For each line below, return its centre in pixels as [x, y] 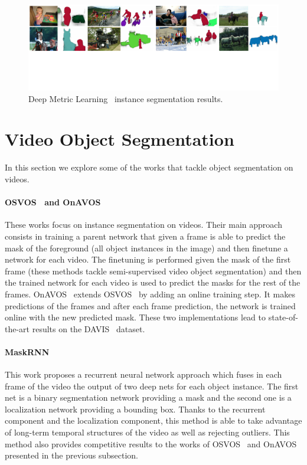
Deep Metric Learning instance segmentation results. [126, 98]
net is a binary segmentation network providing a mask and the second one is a [148, 397]
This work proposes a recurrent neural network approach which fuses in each [143, 374]
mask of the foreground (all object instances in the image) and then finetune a [146, 248]
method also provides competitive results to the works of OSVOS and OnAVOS [151, 443]
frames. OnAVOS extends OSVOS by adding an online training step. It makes [150, 294]
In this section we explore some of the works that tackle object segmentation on [149, 167]
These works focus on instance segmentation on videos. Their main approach [143, 225]
